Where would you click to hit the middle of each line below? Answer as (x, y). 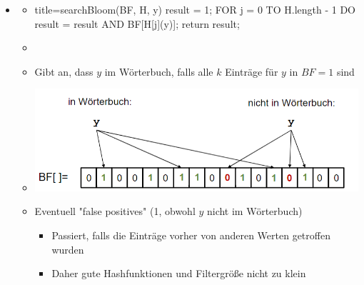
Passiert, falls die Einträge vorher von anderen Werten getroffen (191, 235)
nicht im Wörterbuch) (254, 211)
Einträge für (252, 71)
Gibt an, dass (64, 71)
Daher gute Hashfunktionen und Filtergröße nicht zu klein (179, 273)
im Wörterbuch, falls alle (159, 71)
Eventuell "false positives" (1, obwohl (115, 211)
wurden (68, 249)
